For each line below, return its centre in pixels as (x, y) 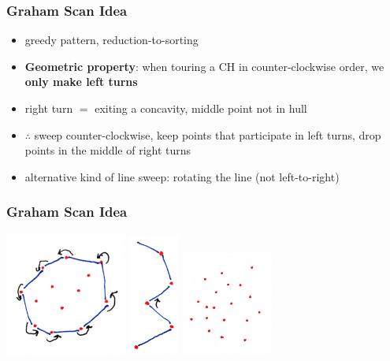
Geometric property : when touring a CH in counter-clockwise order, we (204, 66)
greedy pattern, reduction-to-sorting (111, 40)
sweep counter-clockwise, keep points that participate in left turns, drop (208, 134)
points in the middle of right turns (108, 150)
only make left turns (81, 82)
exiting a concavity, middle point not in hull (201, 108)
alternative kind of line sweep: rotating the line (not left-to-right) (182, 176)
